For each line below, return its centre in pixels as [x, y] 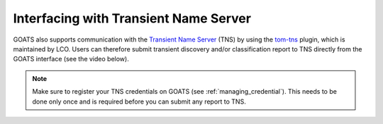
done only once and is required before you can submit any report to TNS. [139, 101]
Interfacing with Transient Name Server [132, 18]
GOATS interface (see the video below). [71, 59]
